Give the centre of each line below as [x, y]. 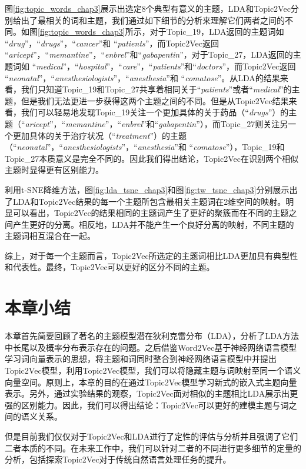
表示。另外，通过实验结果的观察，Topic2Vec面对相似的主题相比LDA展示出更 [152, 393]
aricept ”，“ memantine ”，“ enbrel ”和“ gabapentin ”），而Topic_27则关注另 [157, 123]
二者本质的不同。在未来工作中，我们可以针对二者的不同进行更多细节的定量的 [153, 448]
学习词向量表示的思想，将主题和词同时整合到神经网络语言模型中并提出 [141, 359]
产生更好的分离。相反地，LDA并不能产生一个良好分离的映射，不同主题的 [153, 224]
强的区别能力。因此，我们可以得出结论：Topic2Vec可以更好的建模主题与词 [147, 405]
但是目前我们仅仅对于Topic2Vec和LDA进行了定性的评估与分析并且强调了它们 [152, 436]
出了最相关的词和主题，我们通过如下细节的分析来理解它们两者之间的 [153, 20]
